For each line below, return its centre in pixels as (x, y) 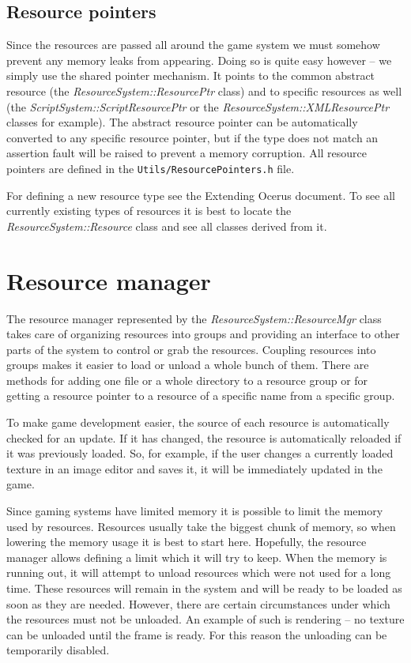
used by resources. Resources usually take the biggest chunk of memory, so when (201, 526)
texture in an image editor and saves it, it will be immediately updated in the (194, 468)
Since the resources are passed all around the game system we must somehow (193, 45)
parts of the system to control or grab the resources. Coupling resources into (191, 349)
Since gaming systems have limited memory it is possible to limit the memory (195, 511)
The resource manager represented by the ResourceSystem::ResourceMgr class (194, 318)
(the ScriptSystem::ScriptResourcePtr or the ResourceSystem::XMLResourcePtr (198, 106)
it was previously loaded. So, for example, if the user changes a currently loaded (200, 453)
